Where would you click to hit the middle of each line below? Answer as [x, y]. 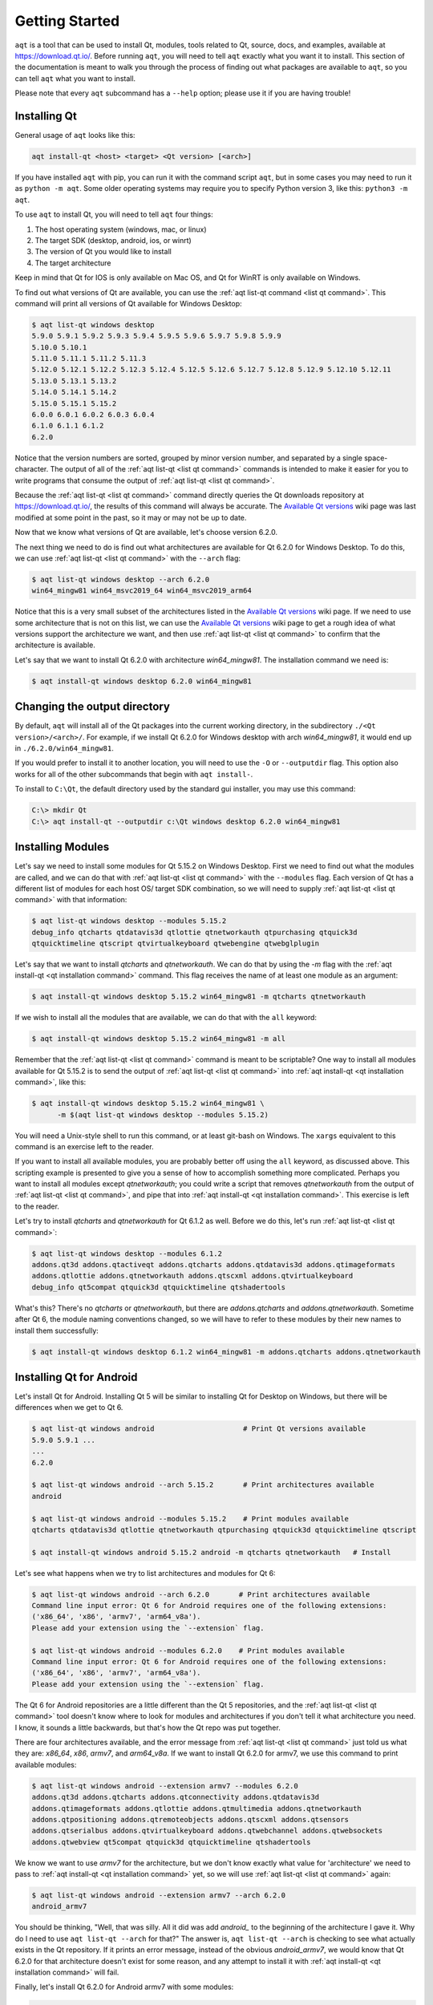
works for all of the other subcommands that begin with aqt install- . [134, 774]
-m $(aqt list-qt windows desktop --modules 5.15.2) [163, 1114]
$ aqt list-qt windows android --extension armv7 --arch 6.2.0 [159, 1896]
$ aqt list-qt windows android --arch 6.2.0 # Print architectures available [201, 1594]
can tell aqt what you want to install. [75, 78]
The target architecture [73, 263]
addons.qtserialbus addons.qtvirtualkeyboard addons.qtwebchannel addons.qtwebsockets [207, 1831]
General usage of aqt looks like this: [75, 136]
